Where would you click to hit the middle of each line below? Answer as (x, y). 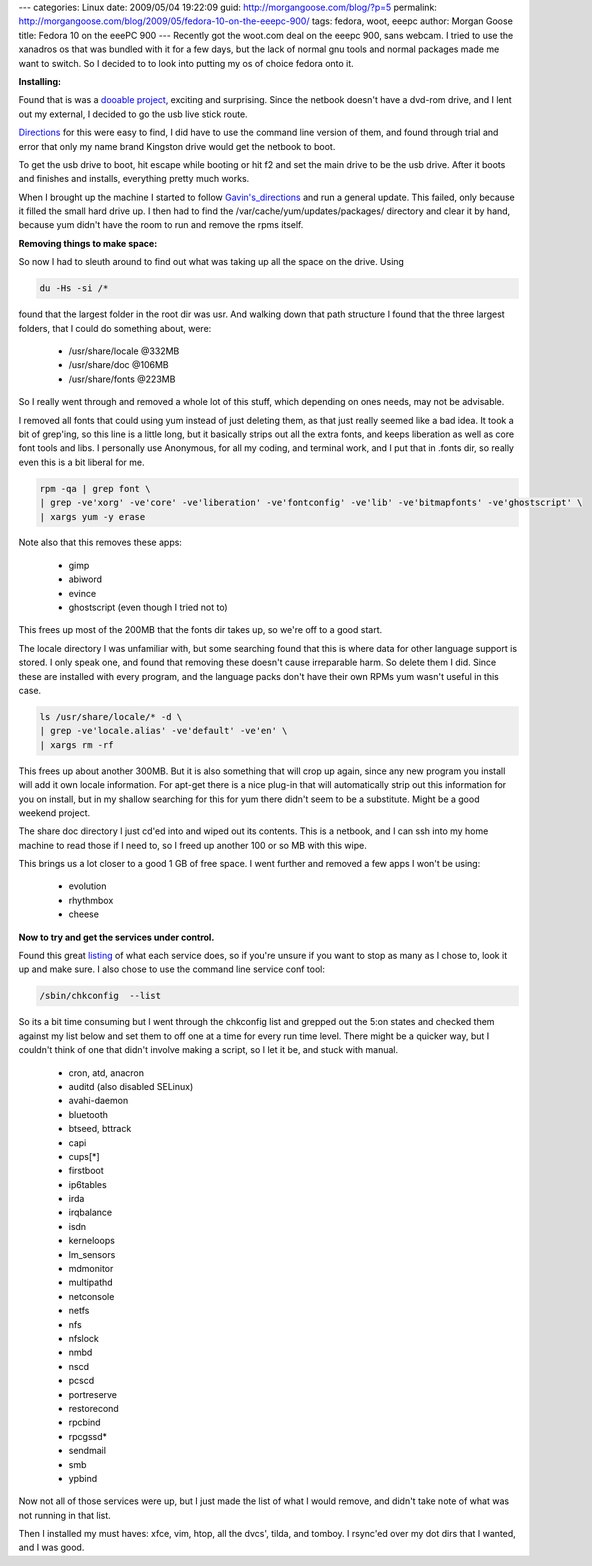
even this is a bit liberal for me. (81, 462)
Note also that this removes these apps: (100, 542)
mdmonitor (91, 1269)
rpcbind (84, 1422)
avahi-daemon (98, 1101)
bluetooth (88, 1114)
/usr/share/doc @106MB (118, 365)
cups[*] (84, 1156)
